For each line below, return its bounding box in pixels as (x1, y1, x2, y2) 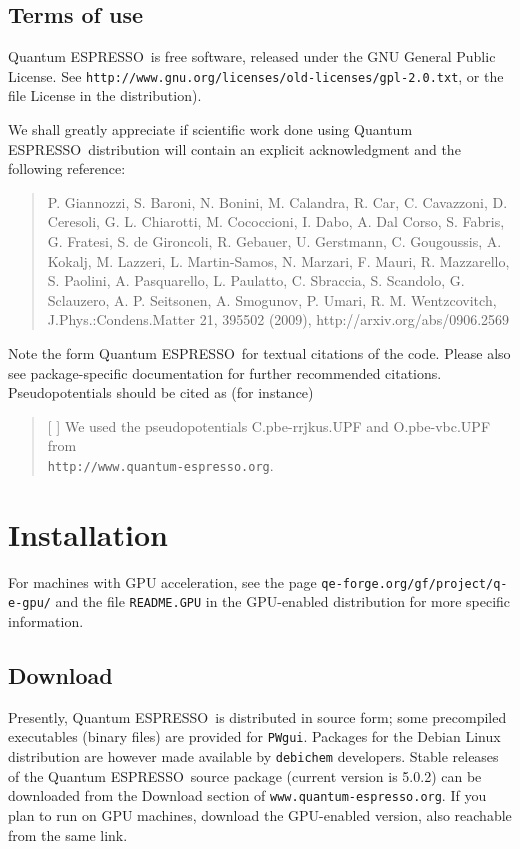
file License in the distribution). (8, 85, 202, 106)
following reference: (8, 158, 126, 179)
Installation (8, 513, 168, 554)
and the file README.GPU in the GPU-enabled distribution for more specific (55, 591, 511, 612)
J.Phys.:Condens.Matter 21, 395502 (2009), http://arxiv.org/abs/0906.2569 (47, 309, 510, 330)
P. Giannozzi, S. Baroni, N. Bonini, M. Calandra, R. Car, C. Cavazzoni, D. (47, 191, 508, 212)
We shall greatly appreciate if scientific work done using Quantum (8, 119, 413, 140)
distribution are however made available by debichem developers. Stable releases (8, 746, 499, 767)
